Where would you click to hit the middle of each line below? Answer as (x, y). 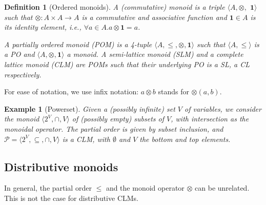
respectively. (23, 74)
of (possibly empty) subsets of (118, 119)
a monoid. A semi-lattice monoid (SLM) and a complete (155, 54)
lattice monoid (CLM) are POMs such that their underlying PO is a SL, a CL (127, 64)
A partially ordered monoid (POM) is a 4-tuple (78, 44)
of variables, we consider (223, 108)
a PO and (19, 54)
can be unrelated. (222, 188)
